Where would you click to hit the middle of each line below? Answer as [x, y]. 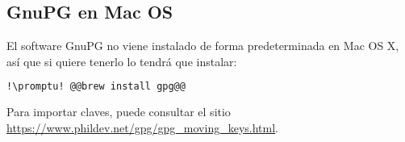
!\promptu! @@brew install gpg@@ [96, 87]
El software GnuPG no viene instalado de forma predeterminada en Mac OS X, [203, 46]
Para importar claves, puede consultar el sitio [119, 112]
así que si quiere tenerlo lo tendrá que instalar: [122, 61]
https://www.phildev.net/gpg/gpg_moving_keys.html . [142, 127]
